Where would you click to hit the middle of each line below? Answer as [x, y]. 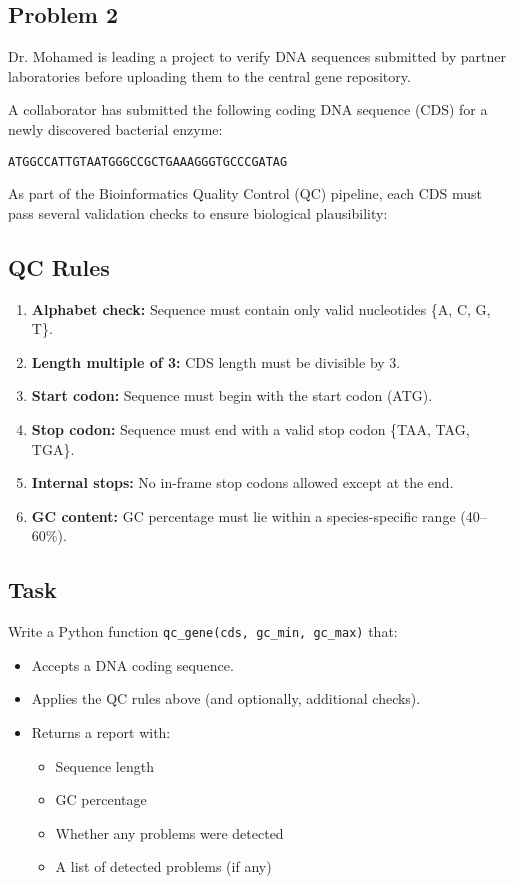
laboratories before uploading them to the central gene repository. [209, 75]
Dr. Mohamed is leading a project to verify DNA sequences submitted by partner [257, 56]
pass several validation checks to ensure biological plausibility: [198, 212]
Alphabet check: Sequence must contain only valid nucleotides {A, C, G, [261, 308]
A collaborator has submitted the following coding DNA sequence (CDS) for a [248, 109]
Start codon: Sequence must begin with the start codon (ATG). [232, 395]
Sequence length [104, 765]
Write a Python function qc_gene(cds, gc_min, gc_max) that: [203, 631]
